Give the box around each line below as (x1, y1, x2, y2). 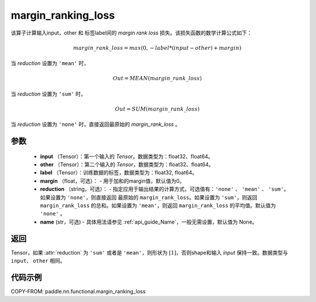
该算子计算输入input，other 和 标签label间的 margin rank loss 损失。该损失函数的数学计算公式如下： (11, 29, 253, 36)
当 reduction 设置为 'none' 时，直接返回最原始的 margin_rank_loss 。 (11, 121, 181, 128)
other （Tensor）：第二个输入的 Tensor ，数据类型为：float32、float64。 (40, 161, 214, 168)
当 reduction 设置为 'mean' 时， (11, 60, 89, 67)
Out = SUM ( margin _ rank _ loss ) (115, 105, 200, 112)
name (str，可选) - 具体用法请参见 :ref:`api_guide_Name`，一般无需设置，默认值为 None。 (40, 218, 257, 225)
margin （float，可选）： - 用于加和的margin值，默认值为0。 (40, 177, 185, 184)
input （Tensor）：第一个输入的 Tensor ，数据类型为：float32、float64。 (40, 153, 214, 160)
